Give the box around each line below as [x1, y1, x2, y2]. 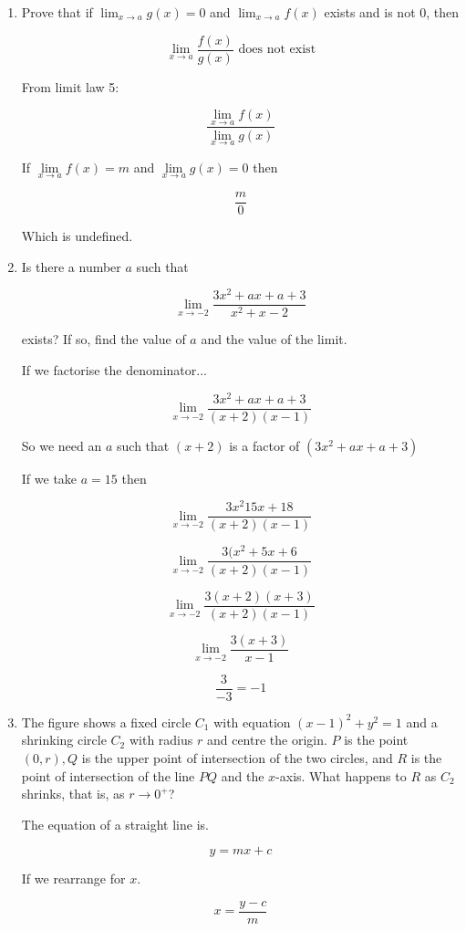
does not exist [238, 43, 316, 57]
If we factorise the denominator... [21, 360, 207, 379]
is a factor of [229, 435, 300, 455]
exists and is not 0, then [324, 3, 460, 21]
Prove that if [21, 3, 93, 21]
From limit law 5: [21, 77, 119, 96]
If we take [21, 468, 78, 487]
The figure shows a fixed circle [21, 712, 192, 731]
